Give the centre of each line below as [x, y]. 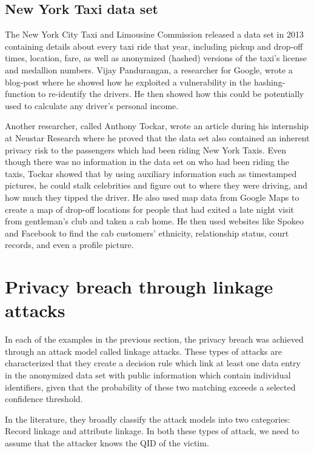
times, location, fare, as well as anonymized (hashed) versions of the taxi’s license [156, 58]
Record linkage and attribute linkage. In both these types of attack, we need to [152, 431]
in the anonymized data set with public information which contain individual [148, 374]
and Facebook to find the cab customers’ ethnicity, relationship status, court [147, 233]
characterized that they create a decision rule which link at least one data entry [153, 363]
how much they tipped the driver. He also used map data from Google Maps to [152, 197]
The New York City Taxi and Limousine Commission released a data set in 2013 [154, 34]
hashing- [269, 82]
